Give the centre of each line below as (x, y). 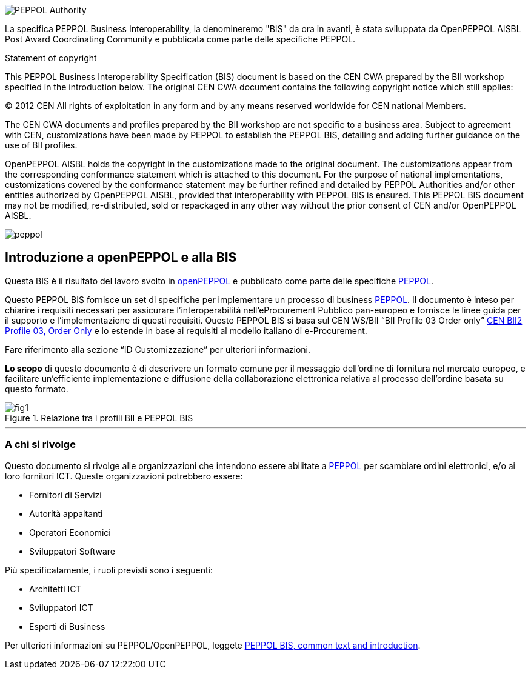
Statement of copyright (51, 58)
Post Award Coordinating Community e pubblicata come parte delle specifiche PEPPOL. (180, 39)
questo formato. (37, 389)
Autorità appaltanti (66, 513)
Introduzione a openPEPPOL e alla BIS (121, 258)
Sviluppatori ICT (61, 607)
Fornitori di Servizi (65, 495)
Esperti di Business (67, 626)
